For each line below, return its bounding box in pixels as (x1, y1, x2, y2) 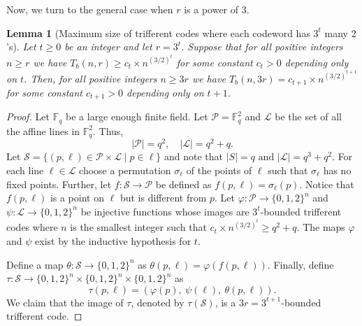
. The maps (296, 220, 345, 234)
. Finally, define (267, 257, 334, 271)
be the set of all (275, 109, 342, 124)
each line (6, 162, 44, 177)
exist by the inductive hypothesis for (35, 234, 191, 248)
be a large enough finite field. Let (66, 109, 208, 124)
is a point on (50, 190, 104, 205)
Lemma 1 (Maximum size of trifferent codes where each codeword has (6, 25, 310, 40)
